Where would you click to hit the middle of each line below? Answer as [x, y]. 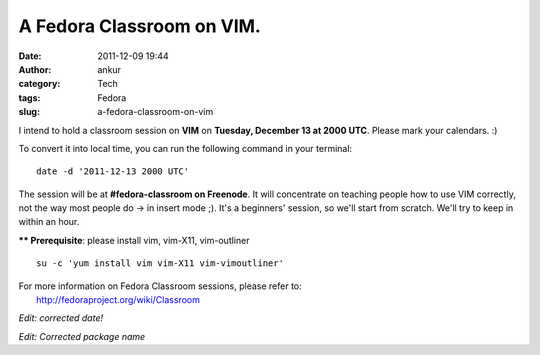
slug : [29, 112]
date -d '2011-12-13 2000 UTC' [113, 171]
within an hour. [49, 222]
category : [39, 84]
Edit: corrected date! [61, 318]
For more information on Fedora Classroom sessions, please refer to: [160, 286]
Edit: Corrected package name [82, 336]
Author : [35, 69]
